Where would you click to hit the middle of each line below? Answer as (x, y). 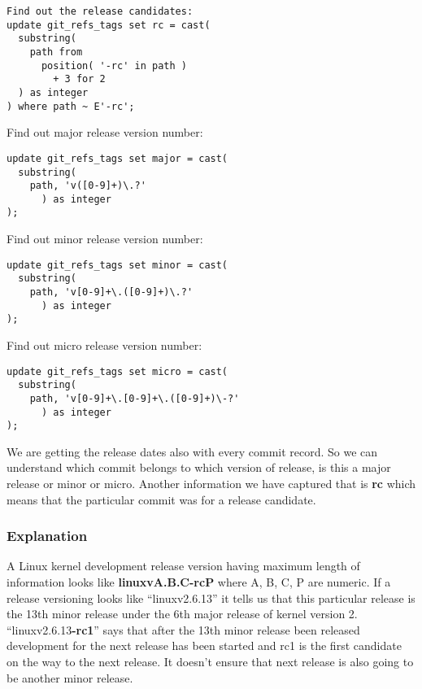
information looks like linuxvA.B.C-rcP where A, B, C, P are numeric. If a (199, 582)
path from (56, 52)
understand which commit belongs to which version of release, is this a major (199, 467)
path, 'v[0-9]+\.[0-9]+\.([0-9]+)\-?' (135, 398)
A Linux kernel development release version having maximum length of (183, 566)
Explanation (47, 536)
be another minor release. (70, 677)
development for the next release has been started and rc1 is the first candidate (204, 645)
